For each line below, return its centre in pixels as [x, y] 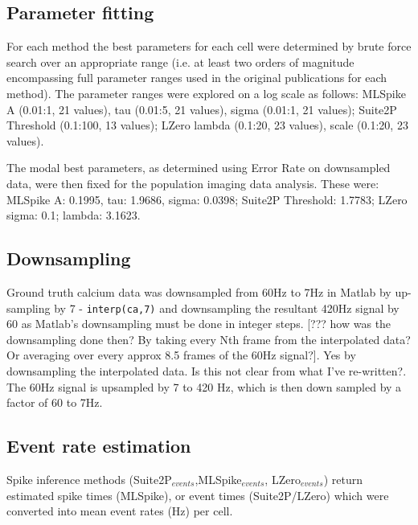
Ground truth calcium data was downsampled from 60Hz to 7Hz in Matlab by [199, 291]
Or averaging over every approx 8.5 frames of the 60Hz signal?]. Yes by [181, 355]
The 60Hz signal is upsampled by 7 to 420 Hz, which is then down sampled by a [204, 386]
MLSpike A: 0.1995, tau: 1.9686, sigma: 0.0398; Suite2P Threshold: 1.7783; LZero [207, 199]
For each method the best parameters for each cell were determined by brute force [209, 46]
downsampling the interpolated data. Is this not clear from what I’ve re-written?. [207, 370]
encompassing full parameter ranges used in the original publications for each [197, 78]
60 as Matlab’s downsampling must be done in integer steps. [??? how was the [199, 324]
